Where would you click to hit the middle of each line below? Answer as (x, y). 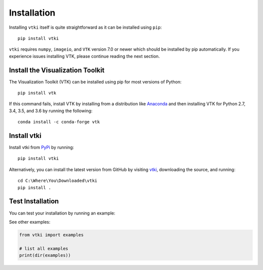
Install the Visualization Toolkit (57, 70)
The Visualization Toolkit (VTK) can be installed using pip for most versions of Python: (95, 82)
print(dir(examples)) (45, 255)
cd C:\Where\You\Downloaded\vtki (57, 181)
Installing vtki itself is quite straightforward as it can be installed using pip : (85, 27)
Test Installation (34, 202)
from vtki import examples (51, 235)
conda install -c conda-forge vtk (59, 122)
